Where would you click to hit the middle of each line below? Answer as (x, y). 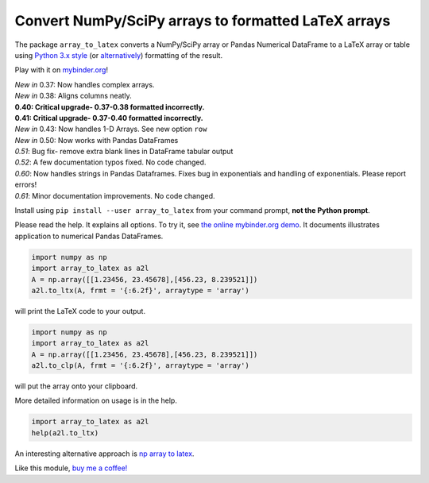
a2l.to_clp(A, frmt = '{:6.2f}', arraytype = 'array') (140, 366)
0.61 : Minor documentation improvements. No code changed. (115, 195)
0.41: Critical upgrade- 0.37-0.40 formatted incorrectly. (109, 118)
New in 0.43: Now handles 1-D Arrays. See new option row (111, 129)
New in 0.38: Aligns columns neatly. (73, 96)
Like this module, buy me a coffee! (71, 468)
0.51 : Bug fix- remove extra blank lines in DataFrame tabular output (124, 152)
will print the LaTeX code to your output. (80, 311)
